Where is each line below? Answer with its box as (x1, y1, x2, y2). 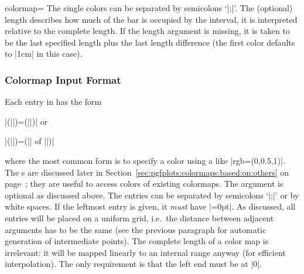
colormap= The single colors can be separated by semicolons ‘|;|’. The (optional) (5, 2, 293, 13)
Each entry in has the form (5, 95, 102, 108)
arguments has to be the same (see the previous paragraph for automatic (5, 223, 267, 235)
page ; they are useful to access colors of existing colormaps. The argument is (5, 177, 283, 190)
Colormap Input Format (5, 72, 121, 87)
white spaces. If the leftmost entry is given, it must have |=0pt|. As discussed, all (5, 200, 296, 213)
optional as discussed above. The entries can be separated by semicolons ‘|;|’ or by (5, 189, 299, 201)
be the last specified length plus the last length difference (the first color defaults (5, 36, 295, 48)
